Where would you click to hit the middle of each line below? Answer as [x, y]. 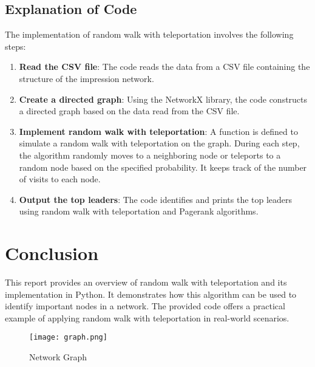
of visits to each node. [60, 179]
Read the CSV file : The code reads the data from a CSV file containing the [164, 67]
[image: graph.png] [68, 338]
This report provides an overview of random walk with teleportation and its [146, 282]
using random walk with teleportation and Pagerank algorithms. [139, 211]
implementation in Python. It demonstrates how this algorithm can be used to [151, 294]
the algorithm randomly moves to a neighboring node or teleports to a [150, 155]
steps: [15, 46]
